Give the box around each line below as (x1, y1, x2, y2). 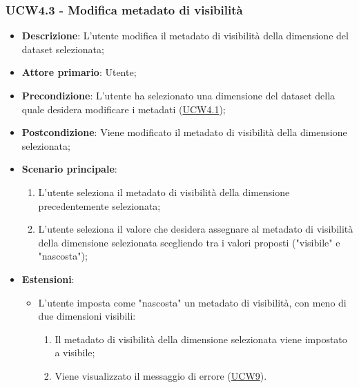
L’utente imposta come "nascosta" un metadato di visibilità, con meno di (38, 295, 347, 309)
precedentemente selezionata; (38, 198, 161, 213)
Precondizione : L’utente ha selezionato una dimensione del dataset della (21, 88, 336, 102)
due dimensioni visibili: (38, 309, 136, 323)
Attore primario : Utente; (21, 65, 137, 79)
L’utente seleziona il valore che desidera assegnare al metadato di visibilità (38, 222, 353, 236)
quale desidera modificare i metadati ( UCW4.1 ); (21, 101, 226, 116)
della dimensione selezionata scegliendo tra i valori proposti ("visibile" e (38, 235, 340, 249)
